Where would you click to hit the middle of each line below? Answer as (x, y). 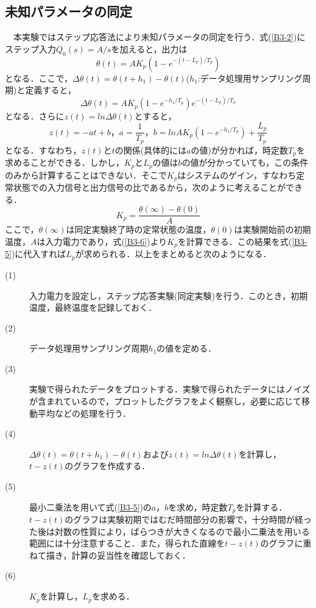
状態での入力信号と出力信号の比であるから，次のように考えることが (149, 187)
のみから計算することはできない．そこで (86, 175)
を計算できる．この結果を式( (235, 242)
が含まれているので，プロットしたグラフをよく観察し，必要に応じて (166, 401)
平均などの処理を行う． (84, 413)
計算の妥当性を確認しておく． (131, 555)
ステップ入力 (30, 48)
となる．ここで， (39, 78)
